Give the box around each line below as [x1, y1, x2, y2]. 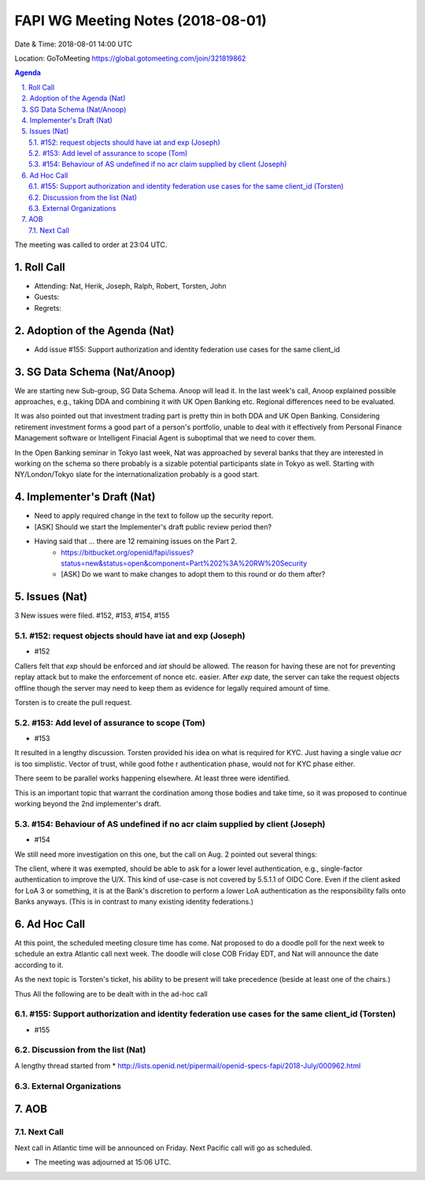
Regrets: [34, 303, 62, 312]
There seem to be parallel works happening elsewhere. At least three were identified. [14, 773, 290, 783]
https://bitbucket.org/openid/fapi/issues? [61, 548, 194, 557]
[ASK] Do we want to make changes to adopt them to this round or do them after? [61, 570, 326, 579]
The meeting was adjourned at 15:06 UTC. [34, 1157, 172, 1167]
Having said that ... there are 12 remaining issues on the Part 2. [34, 537, 238, 546]
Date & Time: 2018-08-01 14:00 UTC [14, 39, 133, 49]
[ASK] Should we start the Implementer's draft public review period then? [34, 522, 272, 531]
